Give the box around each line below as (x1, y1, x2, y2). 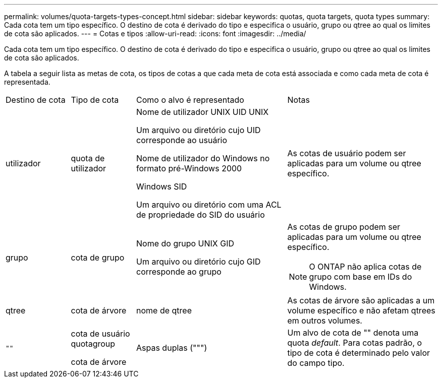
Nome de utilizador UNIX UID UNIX (136, 107, 269, 117)
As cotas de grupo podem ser (287, 222, 401, 232)
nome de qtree (136, 305, 192, 315)
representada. (4, 78, 50, 86)
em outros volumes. (287, 315, 362, 326)
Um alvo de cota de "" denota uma (287, 328, 419, 338)
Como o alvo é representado (136, 95, 244, 105)
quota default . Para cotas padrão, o (287, 338, 422, 348)
